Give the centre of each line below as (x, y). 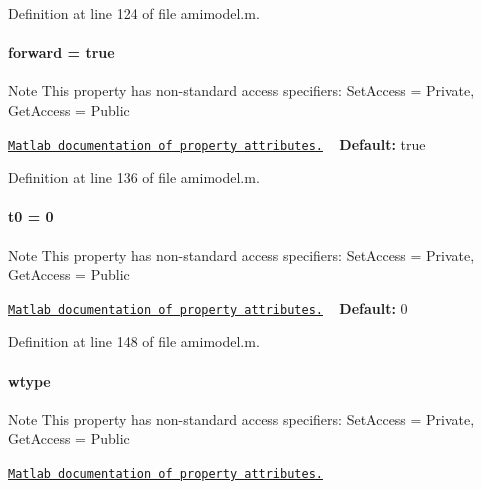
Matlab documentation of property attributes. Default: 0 (208, 307)
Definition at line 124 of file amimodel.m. (134, 13)
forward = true (61, 52)
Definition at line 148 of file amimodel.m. (134, 341)
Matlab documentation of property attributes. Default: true (217, 143)
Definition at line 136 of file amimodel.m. (134, 177)
